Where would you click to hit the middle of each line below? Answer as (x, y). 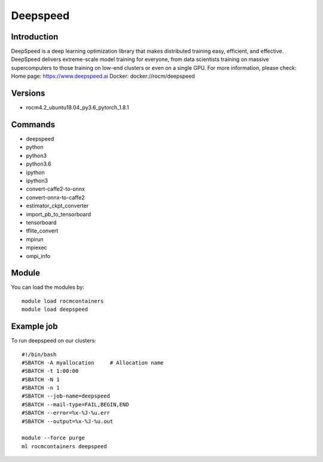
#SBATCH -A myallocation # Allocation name (93, 362)
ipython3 (37, 180)
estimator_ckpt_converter (57, 206)
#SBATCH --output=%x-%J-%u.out (68, 421)
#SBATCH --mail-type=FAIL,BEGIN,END (75, 404)
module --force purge (53, 438)
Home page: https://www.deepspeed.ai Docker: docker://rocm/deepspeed (103, 76)
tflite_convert (42, 231)
